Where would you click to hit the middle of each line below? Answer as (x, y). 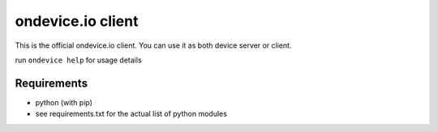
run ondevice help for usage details (78, 60)
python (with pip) (64, 102)
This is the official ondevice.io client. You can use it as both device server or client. (153, 45)
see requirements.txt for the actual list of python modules (131, 114)
